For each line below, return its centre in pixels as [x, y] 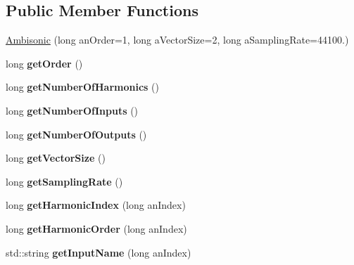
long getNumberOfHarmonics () [82, 87]
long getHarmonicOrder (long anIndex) [96, 228]
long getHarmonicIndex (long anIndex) [96, 205]
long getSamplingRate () [64, 181]
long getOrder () [44, 63]
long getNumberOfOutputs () [76, 134]
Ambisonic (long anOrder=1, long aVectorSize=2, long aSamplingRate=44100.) [177, 40]
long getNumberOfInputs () [72, 110]
